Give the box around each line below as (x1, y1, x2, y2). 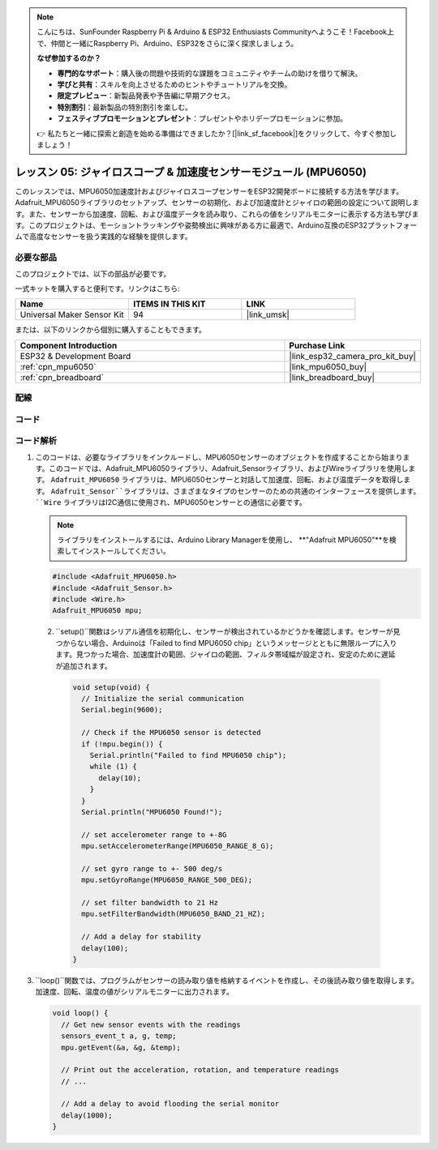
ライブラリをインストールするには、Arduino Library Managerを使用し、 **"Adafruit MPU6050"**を (57, 535, 389, 545)
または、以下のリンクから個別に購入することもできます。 (15, 325, 207, 335)
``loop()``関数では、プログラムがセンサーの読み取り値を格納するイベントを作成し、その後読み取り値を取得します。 (35, 975, 419, 985)
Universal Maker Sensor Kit (19, 309, 125, 320)
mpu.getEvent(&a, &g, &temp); (61, 1042, 182, 1052)
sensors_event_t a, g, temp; (61, 1032, 178, 1041)
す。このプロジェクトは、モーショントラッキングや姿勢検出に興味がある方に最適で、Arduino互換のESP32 (15, 220, 368, 230)
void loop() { (52, 1009, 109, 1018)
